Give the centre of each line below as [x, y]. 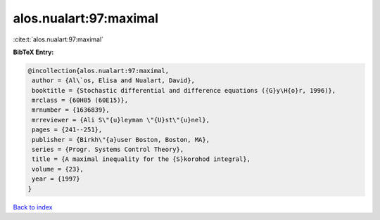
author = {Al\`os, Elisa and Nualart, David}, [113, 80]
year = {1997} [56, 179]
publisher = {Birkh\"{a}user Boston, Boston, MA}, [121, 140]
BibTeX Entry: [33, 52]
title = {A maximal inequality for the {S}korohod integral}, [141, 159]
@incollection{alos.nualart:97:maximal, [98, 71]
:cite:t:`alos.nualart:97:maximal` [58, 39]
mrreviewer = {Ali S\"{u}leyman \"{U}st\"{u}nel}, [121, 120]
